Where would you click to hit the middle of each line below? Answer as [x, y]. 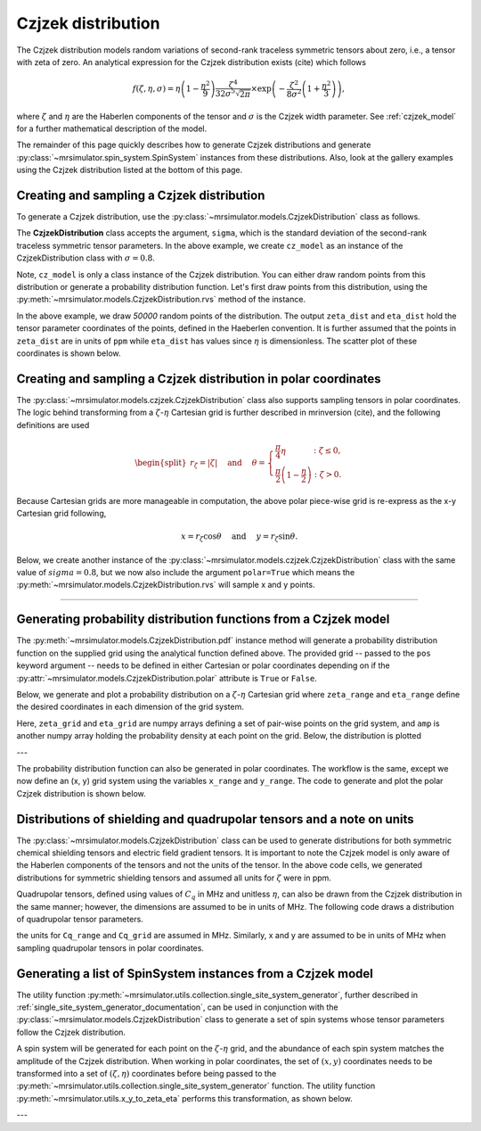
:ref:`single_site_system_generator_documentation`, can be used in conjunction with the [177, 1007]
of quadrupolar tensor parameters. [80, 919]
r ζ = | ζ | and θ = [228, 464]
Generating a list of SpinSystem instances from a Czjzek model [195, 974]
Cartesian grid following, [61, 513]
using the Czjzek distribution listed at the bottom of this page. [130, 170]
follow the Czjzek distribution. [71, 1032]
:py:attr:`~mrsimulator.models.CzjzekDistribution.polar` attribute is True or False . [167, 678]
